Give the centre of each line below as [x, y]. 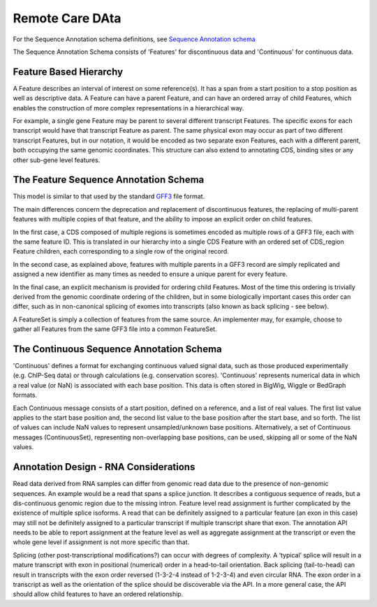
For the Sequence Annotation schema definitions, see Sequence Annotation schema [134, 39]
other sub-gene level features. [57, 160]
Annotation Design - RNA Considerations [104, 467]
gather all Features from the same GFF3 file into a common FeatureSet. [115, 329]
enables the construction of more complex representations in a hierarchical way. [128, 108]
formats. [25, 395]
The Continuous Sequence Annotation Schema [118, 349]
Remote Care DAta [67, 18]
